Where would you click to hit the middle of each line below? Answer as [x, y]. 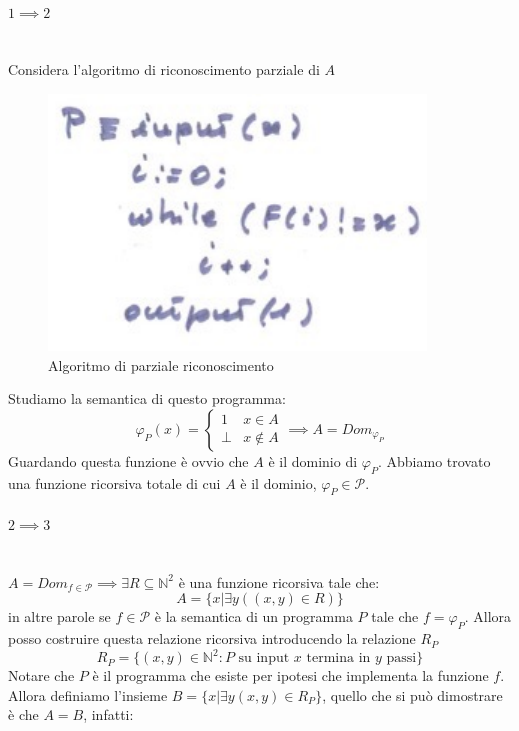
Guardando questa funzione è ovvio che [128, 460]
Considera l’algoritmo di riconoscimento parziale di [164, 69]
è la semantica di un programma [253, 616]
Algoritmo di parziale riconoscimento [161, 364]
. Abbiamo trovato [434, 460]
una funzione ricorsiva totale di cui [114, 482]
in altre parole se [59, 616]
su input [264, 658]
